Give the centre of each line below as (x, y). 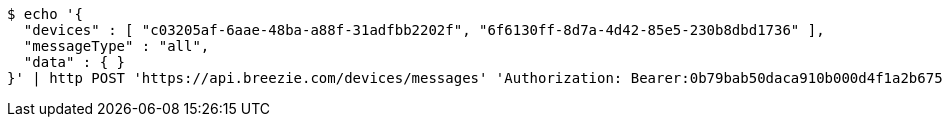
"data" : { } (74, 62)
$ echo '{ (45, 14)
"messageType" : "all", (116, 46)
